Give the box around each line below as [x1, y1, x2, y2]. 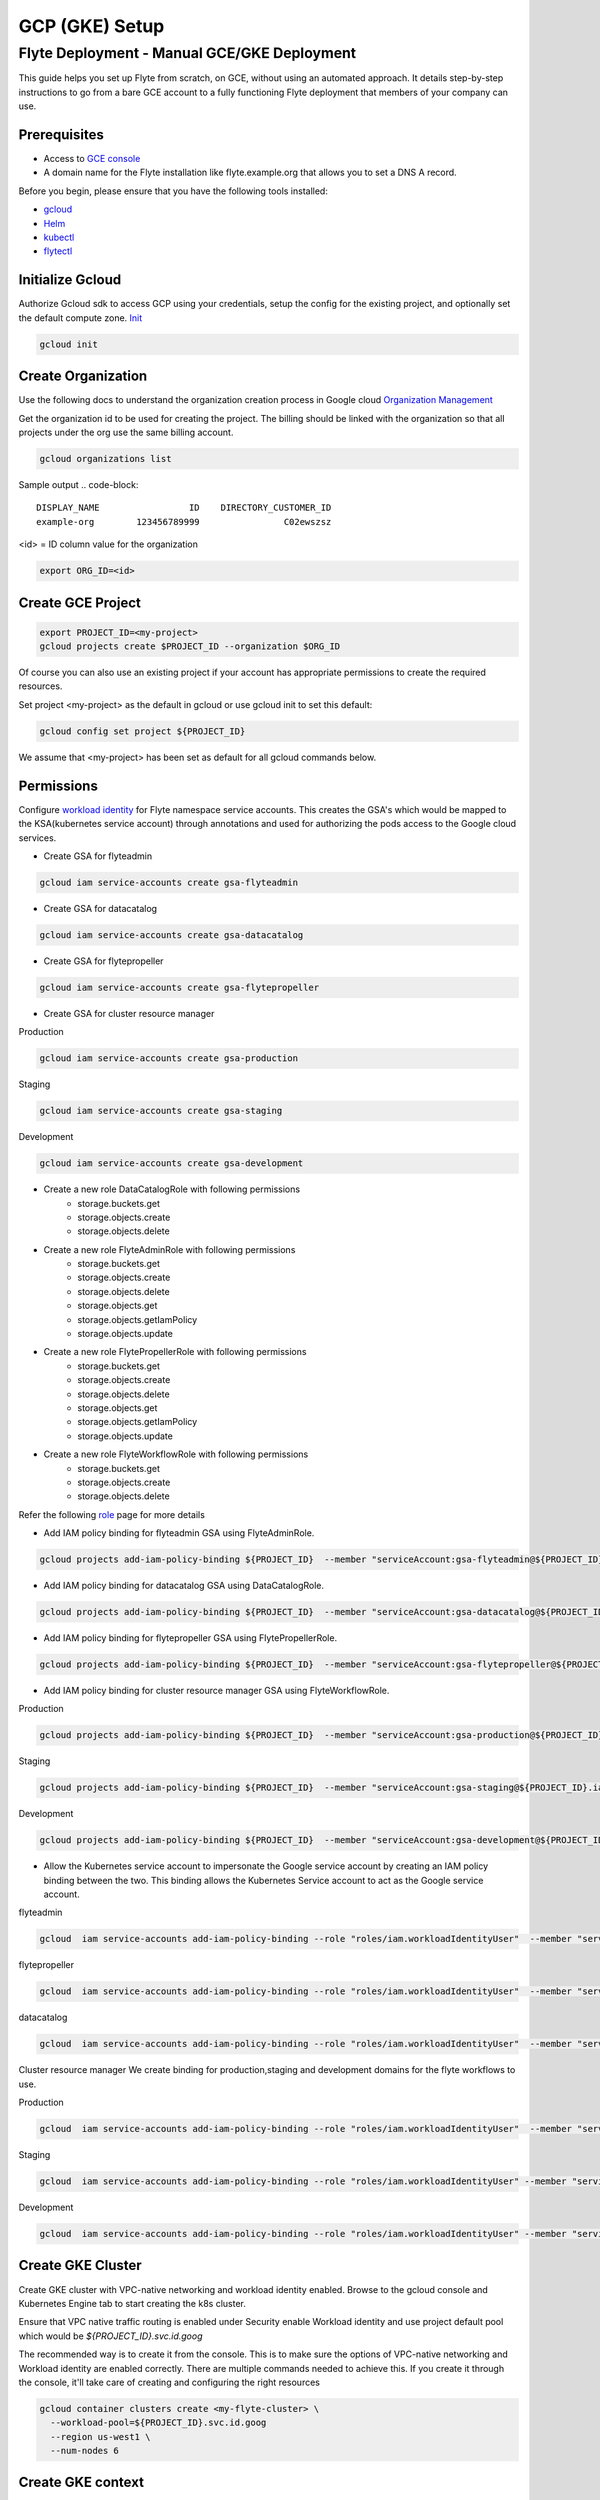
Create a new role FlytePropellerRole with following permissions [43, 1346, 307, 1358]
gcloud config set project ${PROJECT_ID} [39, 725, 246, 737]
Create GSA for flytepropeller [43, 955, 164, 967]
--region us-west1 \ [50, 2431, 151, 2442]
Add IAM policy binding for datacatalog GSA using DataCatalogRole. [43, 1580, 325, 1592]
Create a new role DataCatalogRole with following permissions [43, 1183, 300, 1195]
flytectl [43, 245, 73, 257]
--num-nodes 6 [50, 2445, 120, 2457]
